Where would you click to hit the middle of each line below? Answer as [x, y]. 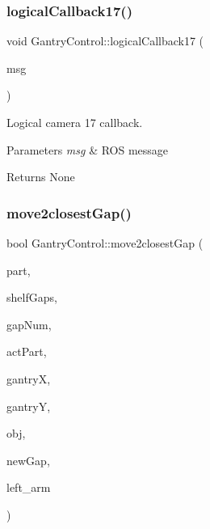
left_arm [29, 487]
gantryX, [29, 378]
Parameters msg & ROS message [88, 149]
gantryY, [29, 406]
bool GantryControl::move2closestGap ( [105, 243]
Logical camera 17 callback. [75, 122]
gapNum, [29, 324]
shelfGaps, [32, 297]
